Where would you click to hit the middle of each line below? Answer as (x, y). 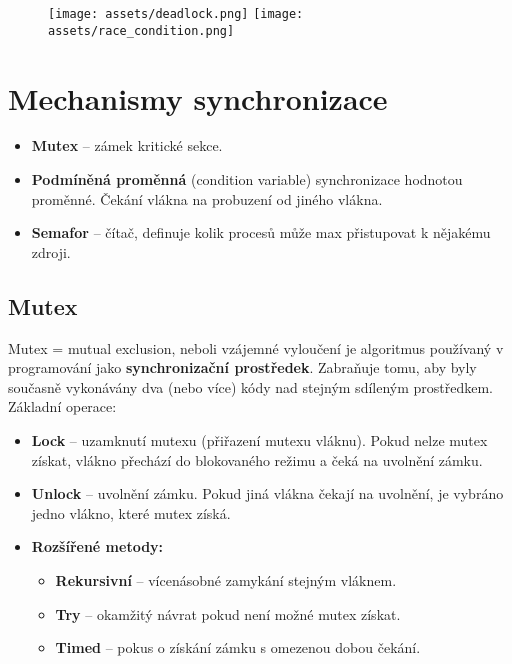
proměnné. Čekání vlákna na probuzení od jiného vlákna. (207, 198)
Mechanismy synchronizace (198, 97)
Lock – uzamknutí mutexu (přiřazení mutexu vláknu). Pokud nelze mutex (259, 439)
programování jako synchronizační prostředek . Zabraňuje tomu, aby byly (242, 367)
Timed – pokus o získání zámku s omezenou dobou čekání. (238, 647)
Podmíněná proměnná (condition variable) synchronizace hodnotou (247, 179)
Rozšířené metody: (97, 546)
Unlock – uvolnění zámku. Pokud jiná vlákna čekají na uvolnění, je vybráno (267, 493)
